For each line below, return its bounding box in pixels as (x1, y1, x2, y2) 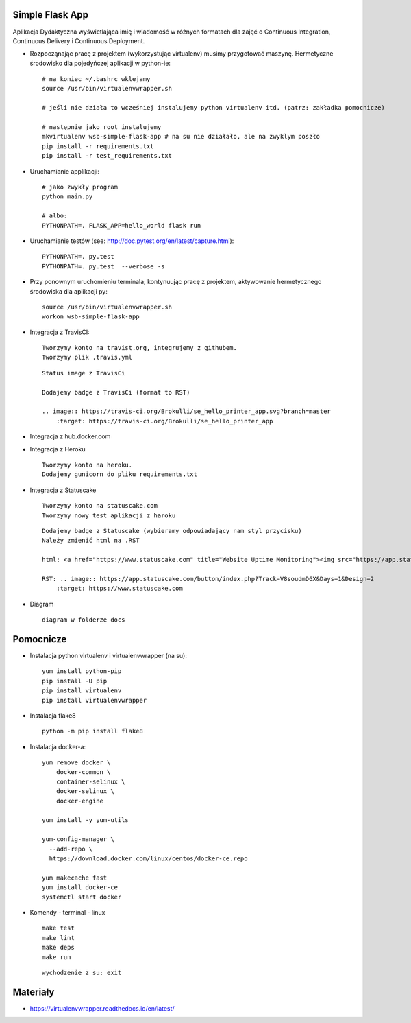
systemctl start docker (42, 893, 122, 901)
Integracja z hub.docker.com (29, 432, 111, 440)
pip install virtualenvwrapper (42, 696, 147, 704)
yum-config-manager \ (42, 836, 114, 843)
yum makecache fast (42, 873, 108, 882)
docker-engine (55, 797, 104, 805)
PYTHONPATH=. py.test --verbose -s (42, 262, 165, 270)
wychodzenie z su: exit (42, 968, 122, 976)
